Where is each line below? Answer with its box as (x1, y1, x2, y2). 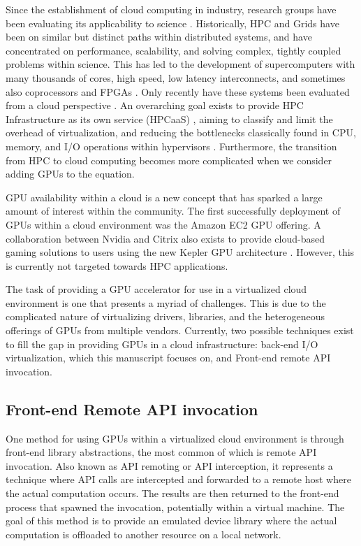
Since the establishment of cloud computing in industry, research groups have (6, 2, 337, 16)
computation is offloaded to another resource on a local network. (6, 526, 281, 541)
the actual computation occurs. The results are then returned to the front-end (6, 486, 339, 501)
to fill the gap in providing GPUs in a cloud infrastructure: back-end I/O (6, 336, 318, 351)
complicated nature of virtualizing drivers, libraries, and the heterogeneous (6, 309, 325, 324)
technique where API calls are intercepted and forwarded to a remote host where (6, 472, 351, 487)
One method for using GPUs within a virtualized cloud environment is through (6, 431, 344, 445)
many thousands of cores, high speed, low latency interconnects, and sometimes (6, 70, 346, 85)
